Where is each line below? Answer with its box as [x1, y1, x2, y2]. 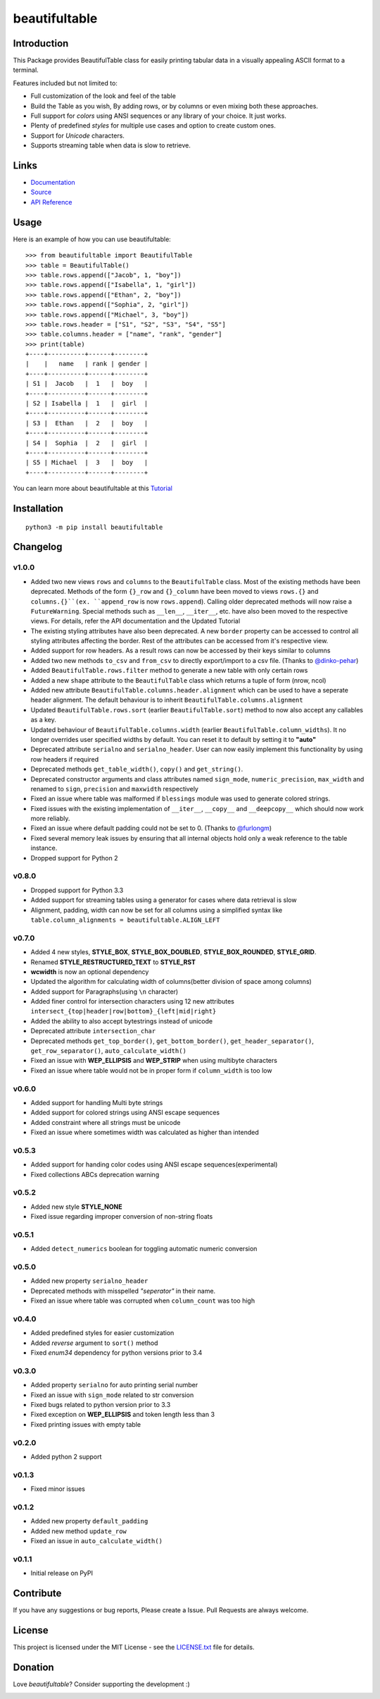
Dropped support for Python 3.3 [30, 886, 124, 894]
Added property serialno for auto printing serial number [30, 1381, 198, 1389]
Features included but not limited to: [13, 78, 118, 87]
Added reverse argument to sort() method [30, 1339, 158, 1347]
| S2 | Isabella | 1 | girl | [25, 399, 148, 408]
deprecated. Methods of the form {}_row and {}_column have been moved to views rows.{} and [30, 587, 319, 596]
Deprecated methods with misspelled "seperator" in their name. [30, 1286, 216, 1295]
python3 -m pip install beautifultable [25, 523, 163, 531]
